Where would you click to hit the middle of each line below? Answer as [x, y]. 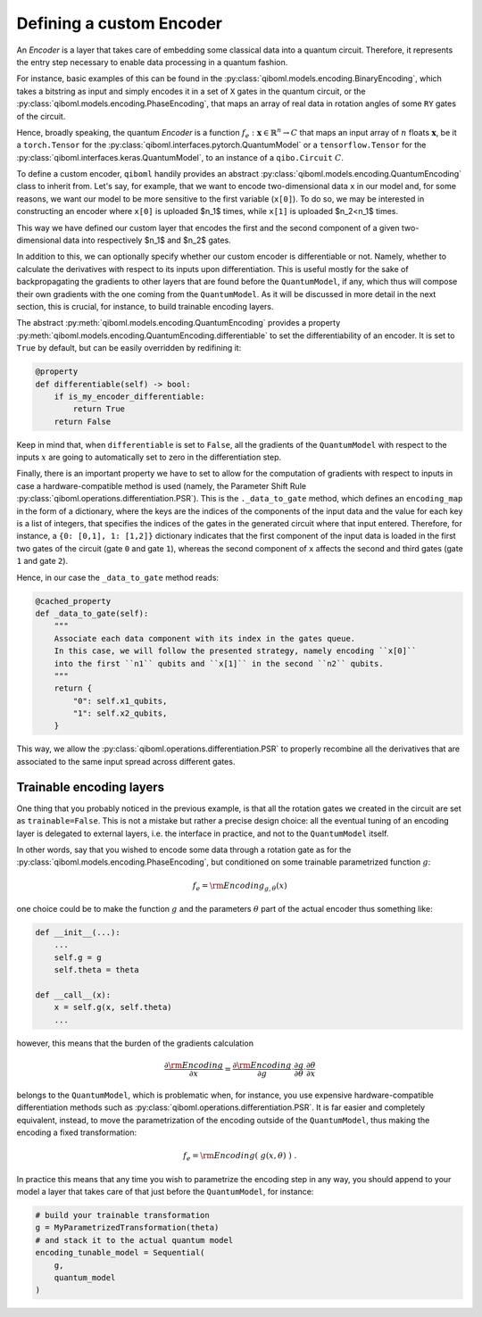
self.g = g [78, 957]
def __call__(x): [73, 994]
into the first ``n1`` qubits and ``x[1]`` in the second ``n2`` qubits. [219, 663]
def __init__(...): [78, 933]
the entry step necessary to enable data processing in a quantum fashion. [152, 62]
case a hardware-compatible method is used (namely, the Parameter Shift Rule [162, 485]
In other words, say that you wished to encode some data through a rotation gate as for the [184, 849]
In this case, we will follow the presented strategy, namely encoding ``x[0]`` [235, 651]
